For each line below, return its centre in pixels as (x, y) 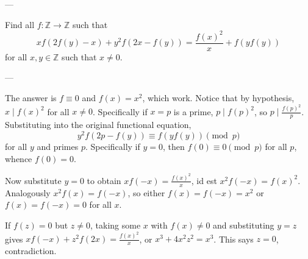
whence (19, 158)
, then (174, 146)
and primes (58, 146)
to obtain (104, 180)
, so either (146, 192)
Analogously (28, 192)
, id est (204, 180)
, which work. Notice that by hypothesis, (218, 97)
